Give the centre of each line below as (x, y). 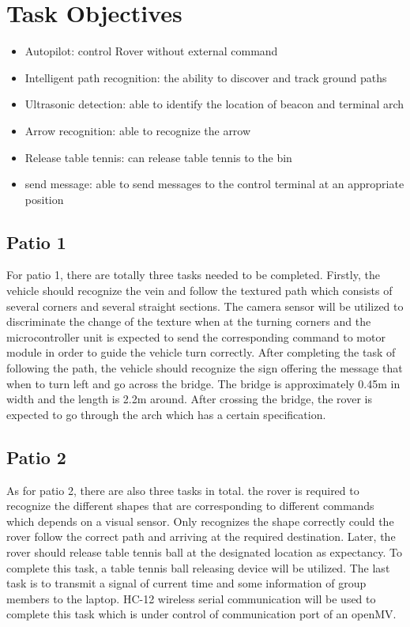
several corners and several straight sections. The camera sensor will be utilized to (205, 306)
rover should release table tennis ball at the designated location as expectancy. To (204, 552)
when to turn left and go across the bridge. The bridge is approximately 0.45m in (203, 383)
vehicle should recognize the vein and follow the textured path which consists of (199, 291)
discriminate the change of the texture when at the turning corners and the (189, 321)
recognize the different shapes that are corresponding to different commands (190, 506)
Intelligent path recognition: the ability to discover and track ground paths (206, 77)
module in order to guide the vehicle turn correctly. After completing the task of (201, 352)
